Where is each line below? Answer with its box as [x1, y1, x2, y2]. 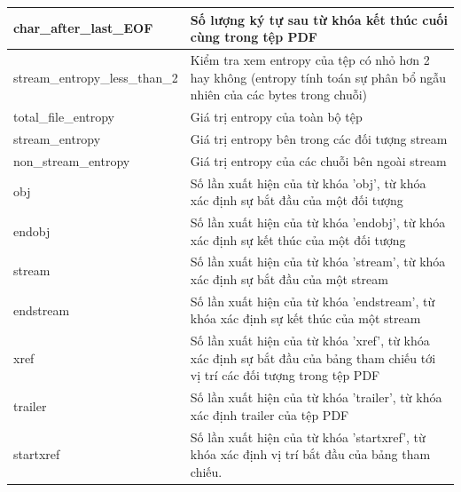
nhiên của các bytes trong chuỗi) [190, 85, 368, 104]
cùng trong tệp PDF [190, 28, 318, 46]
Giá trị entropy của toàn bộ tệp [190, 107, 363, 125]
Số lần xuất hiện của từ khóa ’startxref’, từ [190, 427, 426, 446]
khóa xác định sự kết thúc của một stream [190, 309, 421, 328]
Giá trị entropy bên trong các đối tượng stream [190, 129, 448, 147]
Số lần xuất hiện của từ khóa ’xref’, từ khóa [190, 331, 430, 350]
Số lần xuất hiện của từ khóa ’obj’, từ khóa [190, 173, 426, 192]
